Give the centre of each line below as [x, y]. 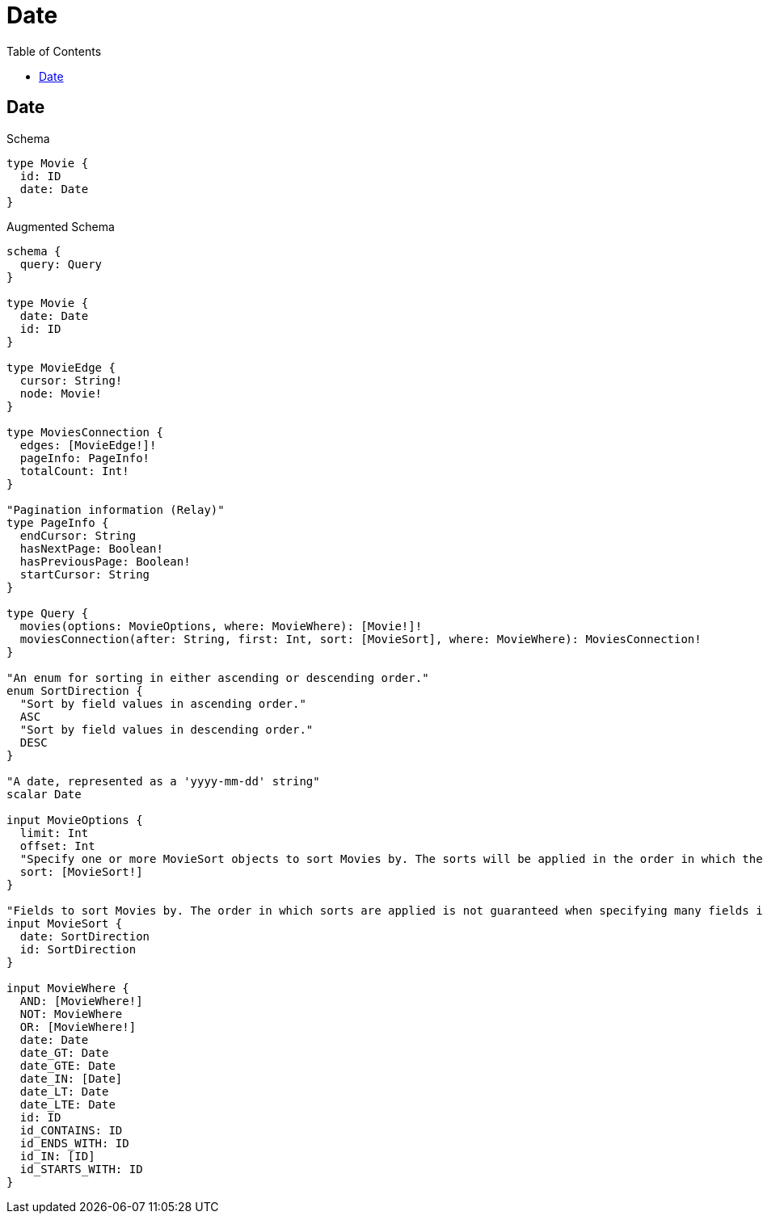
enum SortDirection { [75, 690]
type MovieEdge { [61, 367]
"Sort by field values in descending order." [167, 729]
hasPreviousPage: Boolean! [105, 561]
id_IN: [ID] [57, 1156]
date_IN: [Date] [71, 1078]
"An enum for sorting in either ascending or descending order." [218, 677]
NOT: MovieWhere [71, 1014]
